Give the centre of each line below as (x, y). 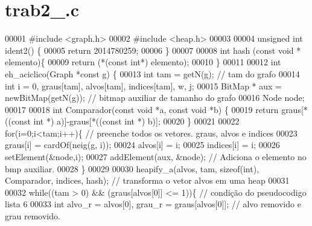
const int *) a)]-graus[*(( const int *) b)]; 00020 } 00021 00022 (125, 121)
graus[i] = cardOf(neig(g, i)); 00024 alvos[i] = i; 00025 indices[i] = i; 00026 (142, 145)
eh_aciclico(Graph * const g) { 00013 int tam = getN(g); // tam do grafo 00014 (152, 73)
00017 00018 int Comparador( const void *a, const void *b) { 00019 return (142, 109)
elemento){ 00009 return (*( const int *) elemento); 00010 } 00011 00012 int (143, 62)
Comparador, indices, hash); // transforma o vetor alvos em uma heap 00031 (147, 180)
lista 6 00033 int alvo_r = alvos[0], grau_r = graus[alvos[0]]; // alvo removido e (153, 204)
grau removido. (33, 216)
